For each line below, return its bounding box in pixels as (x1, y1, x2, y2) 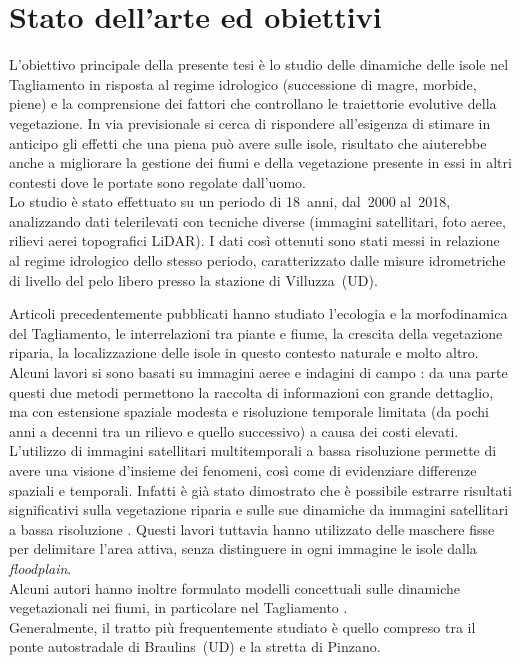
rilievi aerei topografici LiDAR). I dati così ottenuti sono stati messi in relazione (9, 230, 500, 251)
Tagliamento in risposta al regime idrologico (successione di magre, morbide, (9, 73, 477, 94)
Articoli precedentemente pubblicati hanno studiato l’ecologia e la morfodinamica (9, 303, 508, 324)
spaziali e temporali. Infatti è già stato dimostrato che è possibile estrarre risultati (9, 479, 512, 500)
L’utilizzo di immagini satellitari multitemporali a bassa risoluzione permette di (9, 440, 497, 461)
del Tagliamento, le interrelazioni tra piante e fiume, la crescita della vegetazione (9, 322, 503, 343)
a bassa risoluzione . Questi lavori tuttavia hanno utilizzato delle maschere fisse (9, 518, 495, 539)
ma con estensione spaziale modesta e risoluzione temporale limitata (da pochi (9, 401, 489, 422)
